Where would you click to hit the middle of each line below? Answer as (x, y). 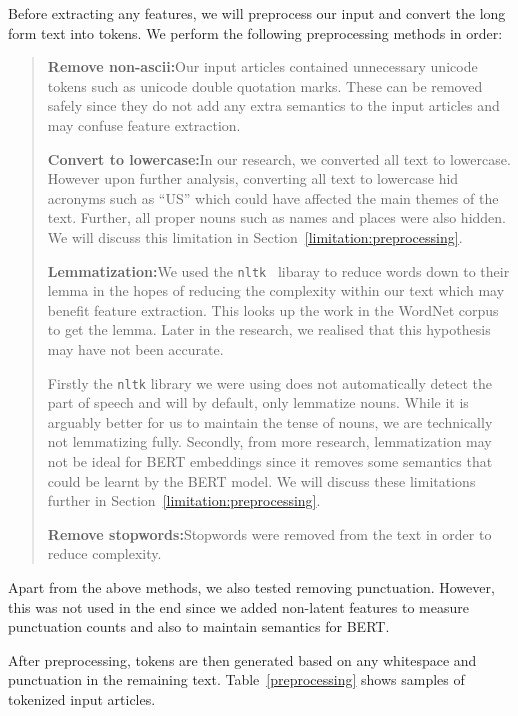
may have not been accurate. (135, 348)
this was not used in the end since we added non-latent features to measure (238, 606)
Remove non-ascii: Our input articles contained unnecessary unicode (262, 66)
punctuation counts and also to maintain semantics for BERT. (199, 626)
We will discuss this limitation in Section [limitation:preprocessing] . (255, 236)
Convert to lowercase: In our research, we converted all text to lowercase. (279, 158)
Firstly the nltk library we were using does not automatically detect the (269, 382)
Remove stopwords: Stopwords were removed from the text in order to (269, 533)
